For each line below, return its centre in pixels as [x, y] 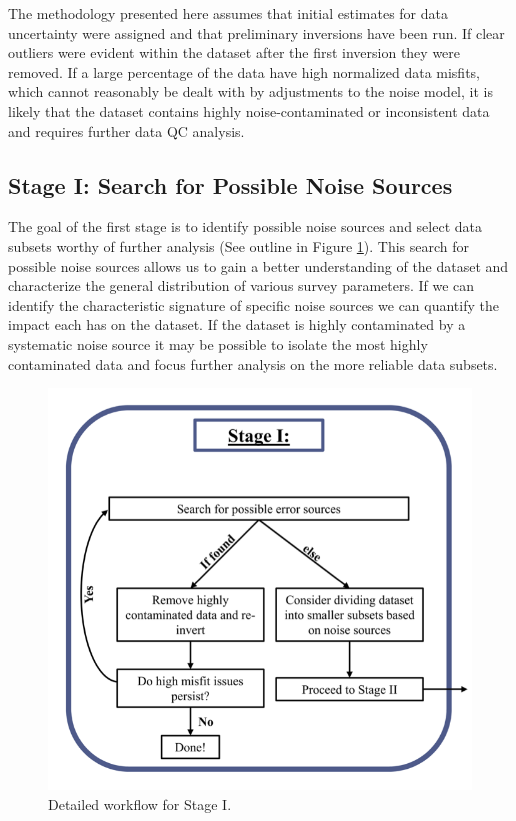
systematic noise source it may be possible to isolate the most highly [218, 343]
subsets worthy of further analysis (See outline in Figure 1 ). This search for [239, 245]
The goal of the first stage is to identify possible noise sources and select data [245, 226]
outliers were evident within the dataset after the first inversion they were [234, 52]
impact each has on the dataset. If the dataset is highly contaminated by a [237, 324]
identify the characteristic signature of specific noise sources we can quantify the [253, 304]
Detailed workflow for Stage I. [140, 803]
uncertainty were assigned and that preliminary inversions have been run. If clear [256, 32]
